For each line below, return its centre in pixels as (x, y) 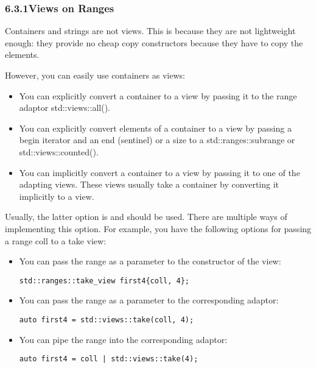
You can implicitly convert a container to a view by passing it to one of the (160, 172)
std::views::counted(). (59, 151)
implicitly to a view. (57, 196)
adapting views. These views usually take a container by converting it (149, 184)
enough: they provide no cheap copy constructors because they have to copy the (154, 42)
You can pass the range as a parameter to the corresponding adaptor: (149, 300)
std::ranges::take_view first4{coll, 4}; (104, 281)
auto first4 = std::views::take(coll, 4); (107, 320)
